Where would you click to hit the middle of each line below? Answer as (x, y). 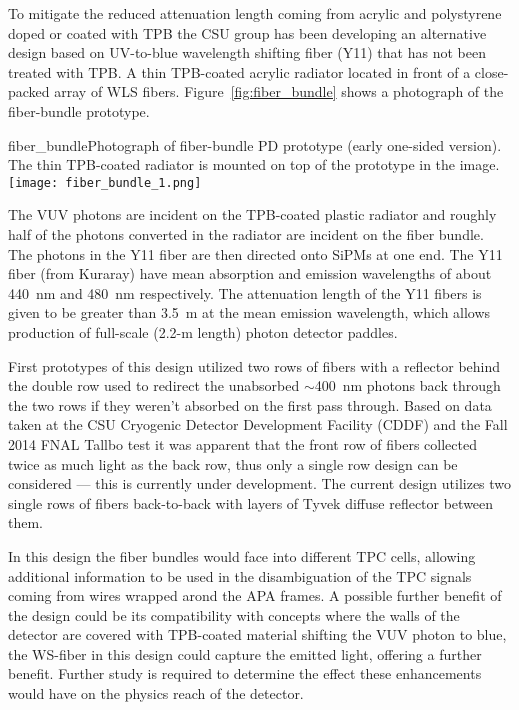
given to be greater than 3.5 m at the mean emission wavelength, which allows (249, 312)
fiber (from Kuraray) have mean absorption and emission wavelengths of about (250, 273)
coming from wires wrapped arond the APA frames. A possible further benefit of (255, 595)
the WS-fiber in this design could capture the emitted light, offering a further (245, 653)
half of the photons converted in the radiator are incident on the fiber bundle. (246, 234)
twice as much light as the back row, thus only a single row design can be (233, 463)
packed (29, 91)
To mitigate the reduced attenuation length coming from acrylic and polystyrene (255, 13)
